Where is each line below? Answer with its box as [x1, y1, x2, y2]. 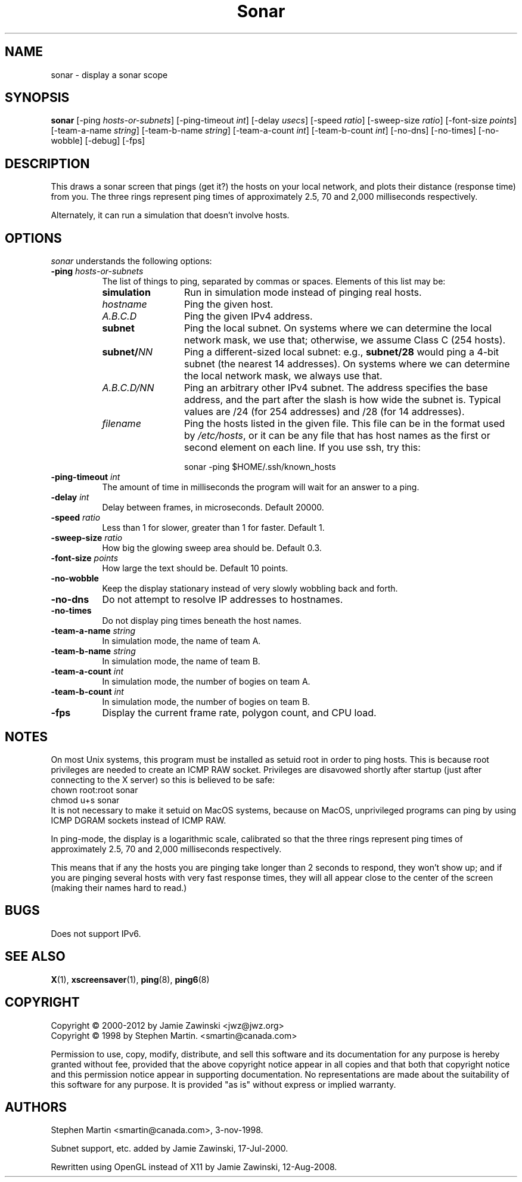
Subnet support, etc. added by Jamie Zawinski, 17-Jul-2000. [51, 1143, 288, 1154]
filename [102, 417, 141, 430]
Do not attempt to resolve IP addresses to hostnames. [102, 593, 343, 606]
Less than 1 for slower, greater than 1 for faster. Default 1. [102, 522, 325, 533]
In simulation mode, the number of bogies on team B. [102, 697, 310, 707]
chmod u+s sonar [51, 794, 120, 805]
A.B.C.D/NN [102, 382, 154, 394]
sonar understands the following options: [51, 256, 212, 267]
